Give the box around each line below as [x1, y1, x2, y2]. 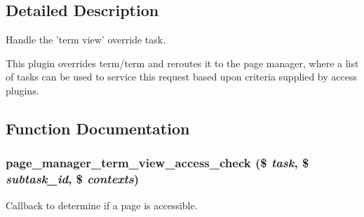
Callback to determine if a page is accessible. [6, 197, 198, 212]
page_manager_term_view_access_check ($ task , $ [6, 154, 309, 171]
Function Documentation [6, 117, 190, 139]
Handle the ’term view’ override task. [6, 32, 166, 47]
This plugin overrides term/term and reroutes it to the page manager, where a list [6, 55, 359, 70]
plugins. [6, 83, 39, 97]
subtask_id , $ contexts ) [6, 170, 140, 188]
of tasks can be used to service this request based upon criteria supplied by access [6, 69, 357, 84]
